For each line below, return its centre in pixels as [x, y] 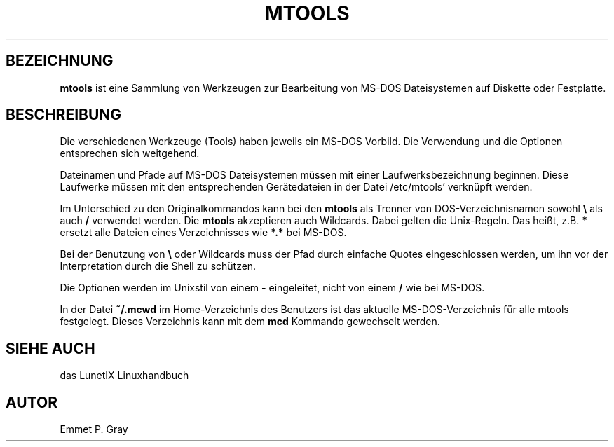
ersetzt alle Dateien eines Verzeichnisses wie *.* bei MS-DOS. [203, 233]
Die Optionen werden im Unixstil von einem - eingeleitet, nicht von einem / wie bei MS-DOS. [272, 288]
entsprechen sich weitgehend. [130, 153]
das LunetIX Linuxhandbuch [124, 376]
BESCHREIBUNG [64, 115]
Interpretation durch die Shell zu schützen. [158, 266]
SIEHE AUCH [50, 348]
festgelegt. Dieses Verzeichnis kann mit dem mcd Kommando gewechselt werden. [250, 322]
